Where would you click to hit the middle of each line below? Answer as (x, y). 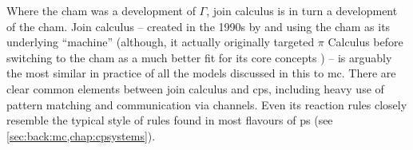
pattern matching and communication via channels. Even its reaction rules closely (207, 104)
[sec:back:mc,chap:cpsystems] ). (81, 135)
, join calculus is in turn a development (302, 10)
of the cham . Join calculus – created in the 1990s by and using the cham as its (199, 26)
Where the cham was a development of (101, 10)
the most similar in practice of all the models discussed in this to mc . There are (201, 73)
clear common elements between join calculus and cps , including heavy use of (195, 88)
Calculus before (365, 42)
